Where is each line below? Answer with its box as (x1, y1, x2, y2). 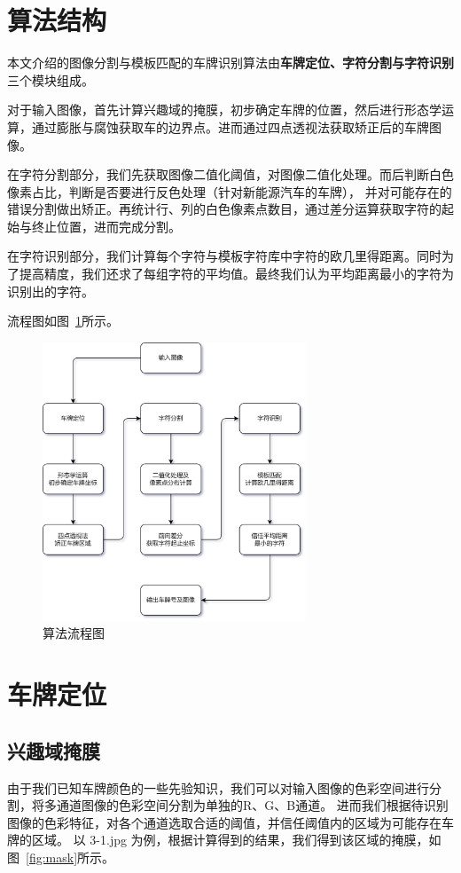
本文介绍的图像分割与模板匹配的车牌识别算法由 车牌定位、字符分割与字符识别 (7, 53, 454, 72)
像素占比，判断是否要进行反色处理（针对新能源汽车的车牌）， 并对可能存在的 (7, 182, 452, 201)
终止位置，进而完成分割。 (31, 216, 181, 235)
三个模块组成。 (7, 70, 94, 89)
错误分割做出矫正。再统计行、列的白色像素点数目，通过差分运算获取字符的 (7, 200, 441, 218)
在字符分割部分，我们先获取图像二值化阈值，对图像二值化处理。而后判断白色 (7, 165, 454, 184)
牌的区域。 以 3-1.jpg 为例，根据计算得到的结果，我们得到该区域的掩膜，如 (7, 830, 441, 849)
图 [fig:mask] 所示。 (7, 847, 115, 866)
